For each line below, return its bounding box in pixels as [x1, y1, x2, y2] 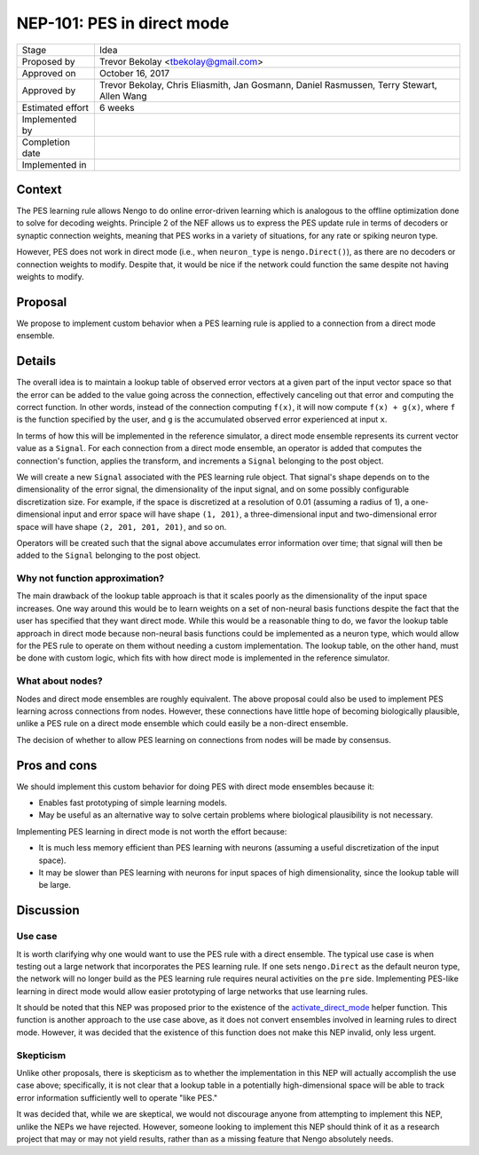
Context [16, 182, 62, 197]
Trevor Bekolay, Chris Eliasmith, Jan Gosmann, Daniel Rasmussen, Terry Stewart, [98, 78, 438, 91]
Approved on [21, 67, 76, 79]
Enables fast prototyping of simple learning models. [38, 797, 228, 808]
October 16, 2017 [98, 67, 170, 79]
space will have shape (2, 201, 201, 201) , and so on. [16, 521, 227, 532]
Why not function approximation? [16, 573, 164, 585]
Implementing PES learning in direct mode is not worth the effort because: [16, 826, 287, 836]
